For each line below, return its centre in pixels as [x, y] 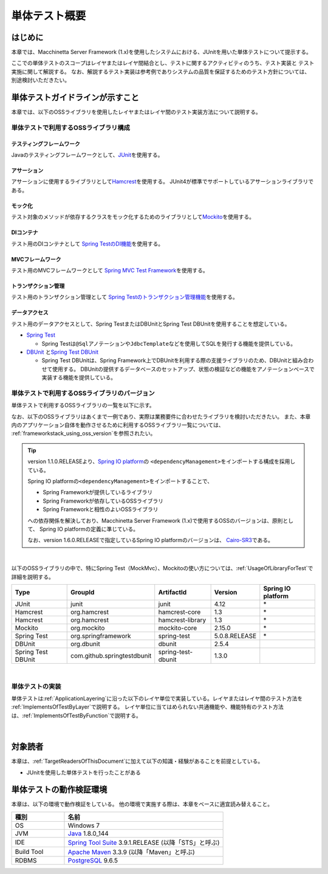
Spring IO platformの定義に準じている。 [89, 529]
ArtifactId [173, 592]
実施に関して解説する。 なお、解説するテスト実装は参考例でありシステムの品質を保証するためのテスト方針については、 [161, 71]
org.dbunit [85, 644]
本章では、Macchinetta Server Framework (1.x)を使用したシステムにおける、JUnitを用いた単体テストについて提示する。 [162, 52]
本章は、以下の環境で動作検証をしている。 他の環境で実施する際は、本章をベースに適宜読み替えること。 [142, 804]
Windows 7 [84, 825]
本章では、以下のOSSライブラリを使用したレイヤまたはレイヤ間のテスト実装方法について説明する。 [136, 112]
